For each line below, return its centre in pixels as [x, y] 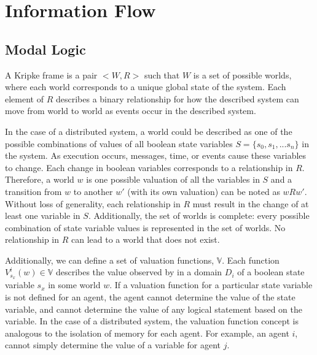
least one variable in [43, 216]
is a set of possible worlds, [242, 74]
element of [24, 98]
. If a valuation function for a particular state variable [211, 285]
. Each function [251, 260]
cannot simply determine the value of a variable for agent [113, 345]
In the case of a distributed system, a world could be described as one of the [149, 131]
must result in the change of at [251, 203]
